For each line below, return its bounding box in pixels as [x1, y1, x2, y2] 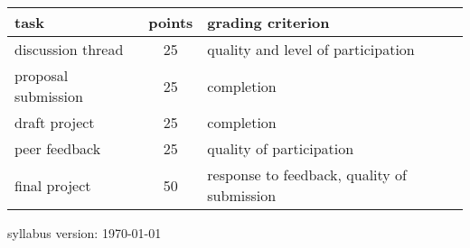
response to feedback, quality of [207, 164, 407, 185]
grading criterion [207, 12, 330, 32]
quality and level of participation [207, 39, 415, 60]
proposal [14, 65, 69, 86]
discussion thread [14, 39, 124, 60]
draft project [14, 112, 95, 133]
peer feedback [14, 138, 101, 159]
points [148, 12, 193, 32]
